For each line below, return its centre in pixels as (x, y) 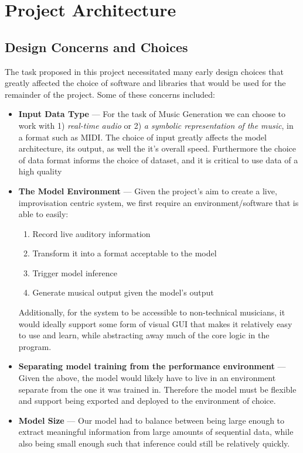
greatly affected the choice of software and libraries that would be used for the (145, 83)
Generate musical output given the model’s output (123, 292)
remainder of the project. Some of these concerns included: (110, 94)
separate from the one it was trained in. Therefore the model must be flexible (157, 389)
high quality (40, 171)
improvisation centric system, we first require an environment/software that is (159, 202)
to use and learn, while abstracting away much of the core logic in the (144, 335)
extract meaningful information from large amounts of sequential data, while (156, 432)
